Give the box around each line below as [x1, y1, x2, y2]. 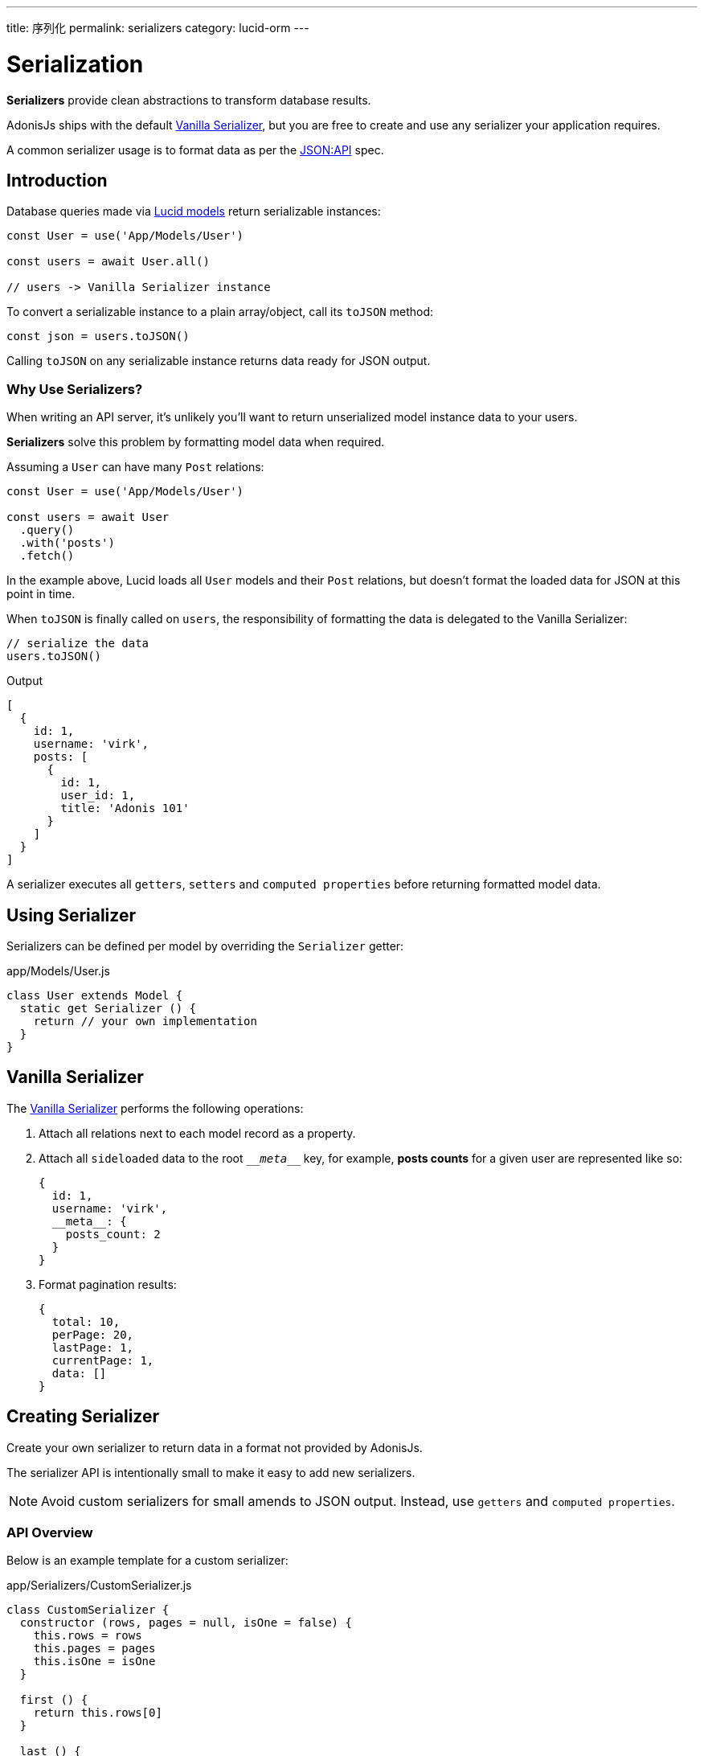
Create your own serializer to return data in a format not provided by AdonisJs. [6, 1440, 423, 1454]
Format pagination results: [39, 1277, 177, 1291]
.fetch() [19, 549, 75, 563]
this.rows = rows [33, 1629, 142, 1643]
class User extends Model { [6, 988, 183, 1002]
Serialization [6, 50, 144, 78]
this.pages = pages [33, 1642, 156, 1655]
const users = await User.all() [6, 255, 210, 269]
